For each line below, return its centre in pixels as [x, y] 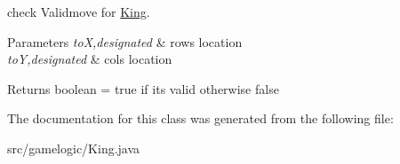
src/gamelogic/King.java [74, 148]
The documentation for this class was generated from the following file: [200, 118]
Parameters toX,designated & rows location [125, 41]
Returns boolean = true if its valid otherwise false [143, 88]
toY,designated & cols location [90, 59]
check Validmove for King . [79, 12]
